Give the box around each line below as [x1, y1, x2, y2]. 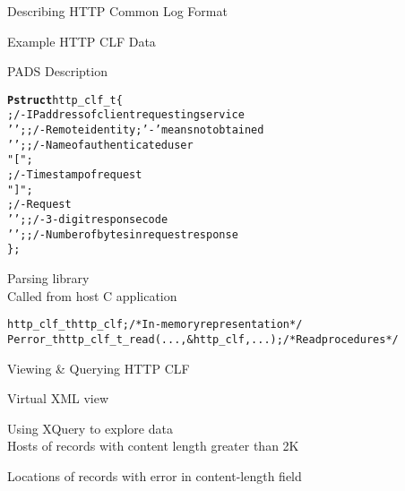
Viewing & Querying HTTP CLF [7, 358, 190, 377]
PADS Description [7, 62, 108, 81]
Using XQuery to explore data [7, 418, 173, 437]
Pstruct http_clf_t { [7, 93, 123, 107]
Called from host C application [7, 286, 177, 305]
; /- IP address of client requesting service [7, 108, 245, 122]
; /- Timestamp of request [7, 168, 142, 182]
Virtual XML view [7, 389, 109, 408]
